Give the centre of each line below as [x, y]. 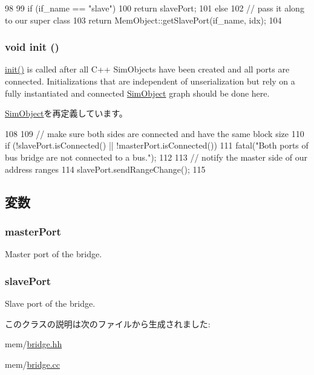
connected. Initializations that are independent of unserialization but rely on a [150, 81]
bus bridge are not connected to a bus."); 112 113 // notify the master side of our [156, 157]
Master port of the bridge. [54, 254]
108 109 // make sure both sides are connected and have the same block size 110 [155, 133]
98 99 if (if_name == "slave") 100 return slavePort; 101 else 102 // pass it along [155, 8]
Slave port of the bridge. [50, 303]
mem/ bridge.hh [34, 344]
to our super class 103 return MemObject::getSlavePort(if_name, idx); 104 [143, 20]
